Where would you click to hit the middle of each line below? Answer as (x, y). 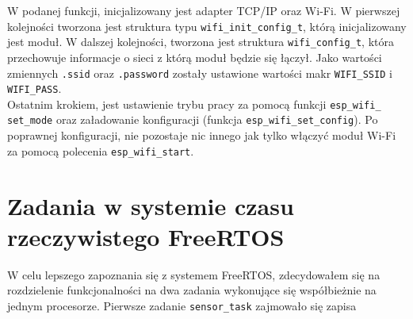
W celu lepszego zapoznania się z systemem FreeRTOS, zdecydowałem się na (194, 274)
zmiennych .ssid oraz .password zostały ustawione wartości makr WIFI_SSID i (200, 73)
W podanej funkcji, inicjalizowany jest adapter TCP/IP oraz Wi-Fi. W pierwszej (204, 10)
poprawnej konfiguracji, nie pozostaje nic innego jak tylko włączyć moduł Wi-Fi (202, 135)
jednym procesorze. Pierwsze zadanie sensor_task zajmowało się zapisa (182, 305)
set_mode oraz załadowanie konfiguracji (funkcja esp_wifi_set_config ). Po (193, 119)
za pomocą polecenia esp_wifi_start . (101, 150)
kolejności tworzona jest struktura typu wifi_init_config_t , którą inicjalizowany (207, 26)
